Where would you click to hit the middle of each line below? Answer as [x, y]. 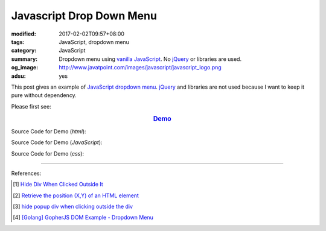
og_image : [25, 68]
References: [26, 173]
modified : [24, 34]
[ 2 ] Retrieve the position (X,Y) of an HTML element [76, 195]
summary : [24, 59]
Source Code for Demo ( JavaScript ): [57, 142]
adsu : [19, 76]
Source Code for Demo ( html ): [49, 131]
